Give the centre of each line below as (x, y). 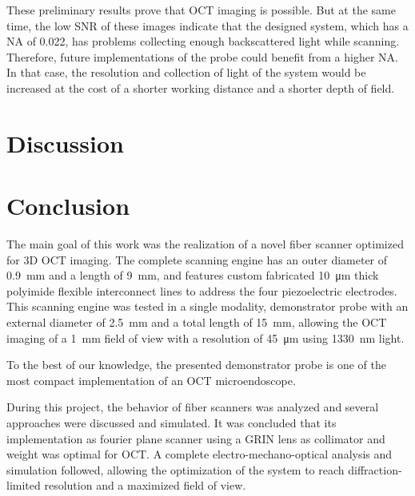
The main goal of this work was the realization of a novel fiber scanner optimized (205, 244)
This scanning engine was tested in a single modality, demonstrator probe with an (207, 306)
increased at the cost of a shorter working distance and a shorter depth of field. (201, 87)
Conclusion (68, 206)
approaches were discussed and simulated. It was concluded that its (172, 423)
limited (24, 485)
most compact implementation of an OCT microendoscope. (151, 380)
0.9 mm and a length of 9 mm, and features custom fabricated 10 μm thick (193, 275)
